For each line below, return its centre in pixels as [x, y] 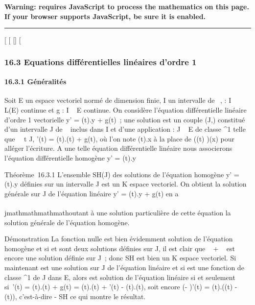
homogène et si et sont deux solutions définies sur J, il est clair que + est [120, 248]
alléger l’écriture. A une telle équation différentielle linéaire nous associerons [118, 148]
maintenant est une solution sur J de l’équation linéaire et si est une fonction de [124, 267]
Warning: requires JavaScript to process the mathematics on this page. [127, 6]
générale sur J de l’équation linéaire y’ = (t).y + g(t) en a [92, 193]
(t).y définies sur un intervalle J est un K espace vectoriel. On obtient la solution [126, 184]
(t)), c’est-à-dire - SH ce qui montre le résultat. [75, 296]
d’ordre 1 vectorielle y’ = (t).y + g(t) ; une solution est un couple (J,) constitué [125, 119]
